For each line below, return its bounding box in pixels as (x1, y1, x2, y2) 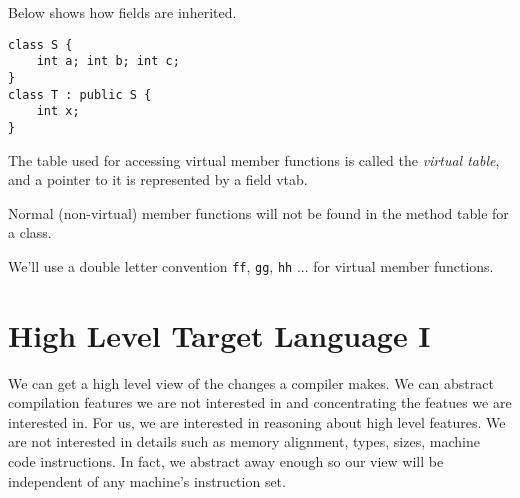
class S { (8, 37, 73, 52)
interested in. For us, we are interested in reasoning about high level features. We (8, 411, 506, 432)
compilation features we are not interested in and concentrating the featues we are (8, 392, 512, 413)
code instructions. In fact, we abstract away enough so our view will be (8, 451, 444, 472)
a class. (8, 222, 52, 243)
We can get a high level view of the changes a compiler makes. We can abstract (8, 372, 494, 393)
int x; (36, 104, 80, 119)
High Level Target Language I (8, 314, 431, 355)
